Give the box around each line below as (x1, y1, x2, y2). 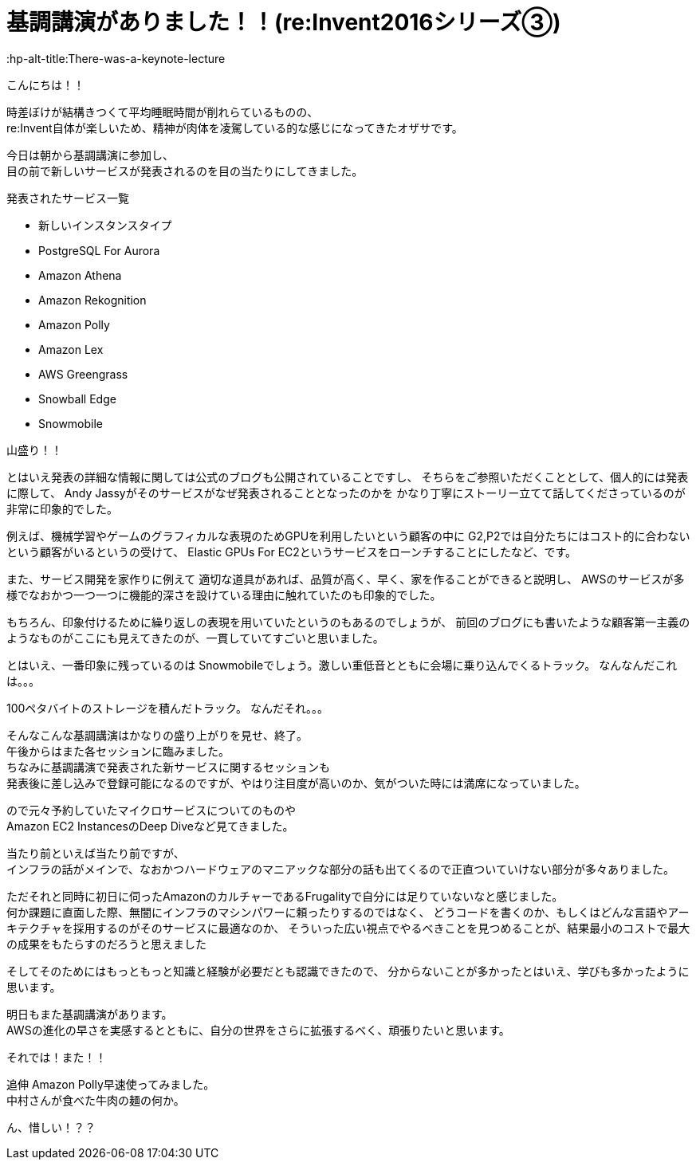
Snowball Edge (38, 391, 116, 406)
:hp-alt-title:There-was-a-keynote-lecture (6, 51, 226, 65)
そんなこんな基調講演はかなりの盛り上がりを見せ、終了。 (6, 728, 308, 742)
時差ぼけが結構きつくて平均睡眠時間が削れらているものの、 (6, 104, 319, 119)
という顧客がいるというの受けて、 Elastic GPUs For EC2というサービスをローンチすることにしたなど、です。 (6, 544, 577, 559)
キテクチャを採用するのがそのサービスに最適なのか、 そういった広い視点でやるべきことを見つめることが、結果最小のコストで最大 (6, 921, 690, 935)
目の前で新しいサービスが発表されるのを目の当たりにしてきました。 (6, 163, 364, 178)
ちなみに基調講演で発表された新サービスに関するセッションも (6, 760, 330, 774)
